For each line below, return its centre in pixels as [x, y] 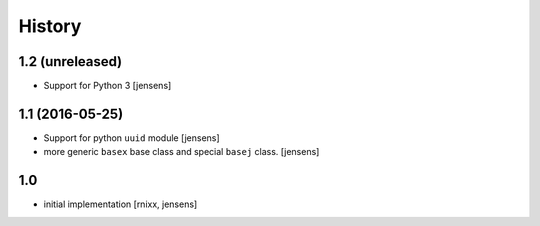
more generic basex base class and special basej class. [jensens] [181, 152]
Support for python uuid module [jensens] [131, 137]
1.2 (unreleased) [70, 61]
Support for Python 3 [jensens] [107, 86]
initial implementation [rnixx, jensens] [120, 204]
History [50, 26]
